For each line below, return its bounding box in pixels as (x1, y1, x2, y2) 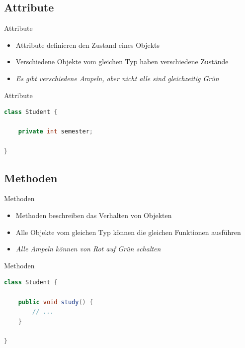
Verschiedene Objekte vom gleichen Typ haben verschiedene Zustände (15, 56, 229, 67)
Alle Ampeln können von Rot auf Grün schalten (15, 243, 161, 254)
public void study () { (18, 298, 93, 306)
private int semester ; (18, 128, 93, 135)
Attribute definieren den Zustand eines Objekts (15, 39, 160, 50)
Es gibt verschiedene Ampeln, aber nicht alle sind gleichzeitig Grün (15, 73, 219, 83)
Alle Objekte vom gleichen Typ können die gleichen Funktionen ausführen (15, 227, 241, 237)
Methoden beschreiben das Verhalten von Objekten (15, 210, 172, 220)
